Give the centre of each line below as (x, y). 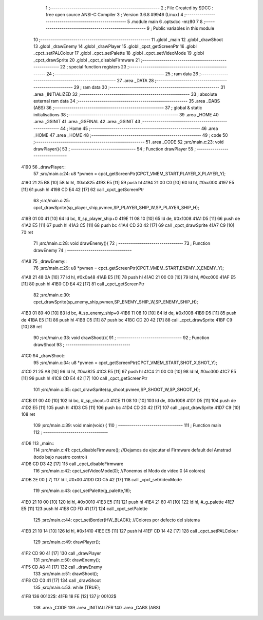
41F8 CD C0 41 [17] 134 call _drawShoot (61, 580)
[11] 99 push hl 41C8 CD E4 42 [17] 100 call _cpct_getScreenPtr (84, 378)
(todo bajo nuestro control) (60, 457)
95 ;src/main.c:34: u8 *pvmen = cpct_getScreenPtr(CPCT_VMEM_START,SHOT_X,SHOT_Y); (125, 363)
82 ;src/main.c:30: (52, 295)
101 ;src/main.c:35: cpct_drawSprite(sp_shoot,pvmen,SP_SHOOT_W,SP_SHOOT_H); (117, 389)
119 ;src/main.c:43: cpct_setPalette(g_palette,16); (82, 491)
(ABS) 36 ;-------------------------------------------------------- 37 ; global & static (118, 108)
